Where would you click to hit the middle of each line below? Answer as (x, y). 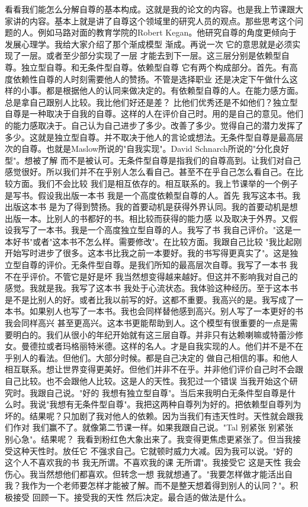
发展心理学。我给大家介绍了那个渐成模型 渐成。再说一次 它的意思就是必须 (149, 44)
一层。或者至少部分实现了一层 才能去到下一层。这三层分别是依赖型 (151, 55)
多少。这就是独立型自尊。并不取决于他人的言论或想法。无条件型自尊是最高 (150, 137)
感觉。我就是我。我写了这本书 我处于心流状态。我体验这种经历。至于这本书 (151, 288)
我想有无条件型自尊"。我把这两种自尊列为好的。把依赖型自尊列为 (175, 404)
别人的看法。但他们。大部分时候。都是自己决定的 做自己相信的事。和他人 (155, 357)
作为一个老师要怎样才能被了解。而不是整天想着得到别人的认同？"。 (160, 485)
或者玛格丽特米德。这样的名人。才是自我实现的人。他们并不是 (166, 346)
